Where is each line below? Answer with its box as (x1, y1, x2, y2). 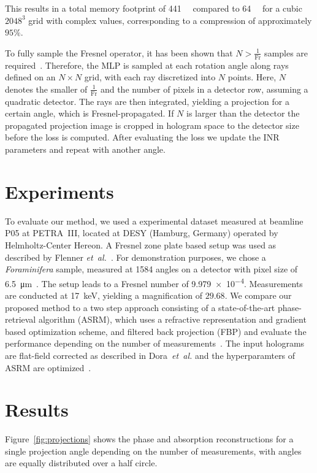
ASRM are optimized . (5, 361, 91, 374)
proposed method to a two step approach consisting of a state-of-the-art (5, 301, 275, 313)
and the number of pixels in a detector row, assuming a (100, 82, 308, 95)
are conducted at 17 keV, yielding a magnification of (5, 288, 203, 301)
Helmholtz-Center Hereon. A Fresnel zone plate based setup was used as (5, 238, 277, 251)
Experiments (5, 179, 114, 204)
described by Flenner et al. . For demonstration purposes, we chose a (5, 250, 266, 263)
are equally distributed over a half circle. (5, 456, 158, 469)
